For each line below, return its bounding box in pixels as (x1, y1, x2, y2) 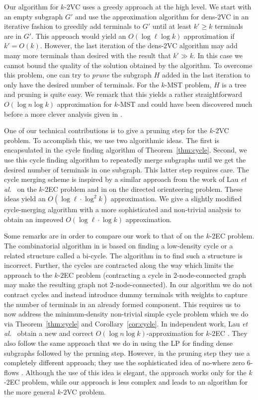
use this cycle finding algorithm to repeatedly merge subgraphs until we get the (4, 154, 246, 164)
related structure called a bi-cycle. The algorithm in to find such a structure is (4, 250, 243, 260)
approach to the (4, 269, 52, 280)
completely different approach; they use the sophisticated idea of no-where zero (4, 357, 245, 368)
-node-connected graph (176, 269, 246, 280)
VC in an (221, 11, 249, 21)
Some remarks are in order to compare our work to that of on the (4, 231, 204, 241)
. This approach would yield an (31, 30, 126, 41)
